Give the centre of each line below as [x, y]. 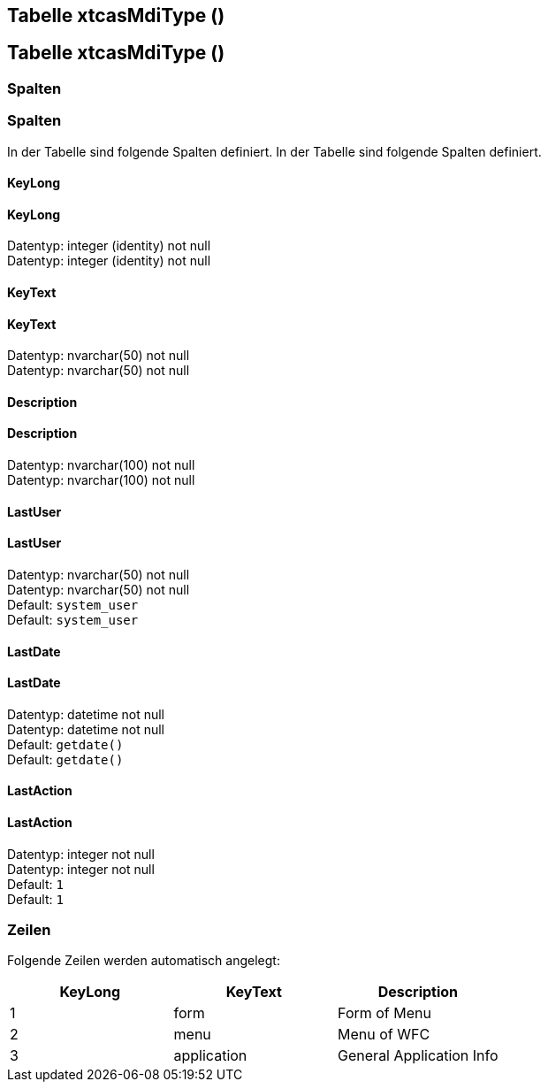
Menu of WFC [384, 1035]
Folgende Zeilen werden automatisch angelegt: [144, 961]
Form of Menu [384, 1013]
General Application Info [418, 1056]
